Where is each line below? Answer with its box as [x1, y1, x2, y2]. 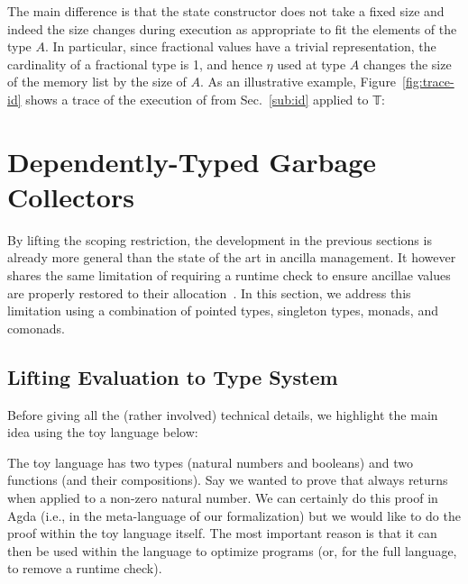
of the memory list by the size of [7, 72, 187, 91]
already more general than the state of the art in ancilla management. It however [7, 248, 456, 267]
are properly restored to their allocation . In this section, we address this [7, 283, 411, 302]
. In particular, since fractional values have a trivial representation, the [45, 37, 436, 56]
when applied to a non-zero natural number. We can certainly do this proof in [7, 488, 438, 507]
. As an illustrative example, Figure [200, 72, 397, 91]
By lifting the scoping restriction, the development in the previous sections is [7, 230, 432, 249]
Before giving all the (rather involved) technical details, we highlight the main [7, 405, 438, 424]
